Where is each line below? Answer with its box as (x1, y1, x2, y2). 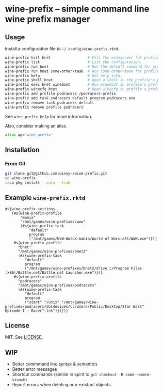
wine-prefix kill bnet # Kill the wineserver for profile (5, 55, 160, 60)
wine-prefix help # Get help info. (5, 73, 123, 78)
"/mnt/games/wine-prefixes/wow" (20, 219, 86, 224)
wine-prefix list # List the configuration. (5, 60, 142, 64)
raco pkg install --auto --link (5, 180, 70, 185)
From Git (5, 160, 26, 167)
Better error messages (12, 366, 57, 372)
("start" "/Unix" (24, 299, 60, 305)
